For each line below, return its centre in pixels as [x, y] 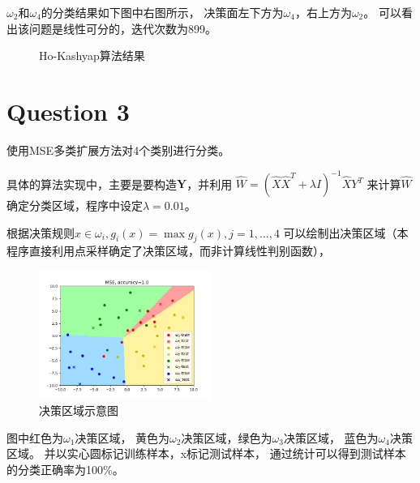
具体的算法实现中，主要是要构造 [92, 183]
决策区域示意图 [79, 410]
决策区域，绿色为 [227, 437]
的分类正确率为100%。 [65, 470]
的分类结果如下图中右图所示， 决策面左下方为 [162, 12]
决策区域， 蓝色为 [331, 437]
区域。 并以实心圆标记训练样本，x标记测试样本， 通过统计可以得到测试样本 [206, 453]
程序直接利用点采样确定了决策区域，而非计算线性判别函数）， [168, 251]
